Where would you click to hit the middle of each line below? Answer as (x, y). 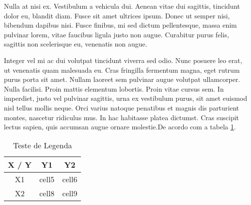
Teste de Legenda (42, 145)
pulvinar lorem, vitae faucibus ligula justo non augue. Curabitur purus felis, (117, 34)
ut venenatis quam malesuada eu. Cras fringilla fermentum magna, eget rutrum (122, 70)
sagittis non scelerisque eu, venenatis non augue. (76, 44)
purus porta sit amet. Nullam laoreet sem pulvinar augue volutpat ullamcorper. (122, 79)
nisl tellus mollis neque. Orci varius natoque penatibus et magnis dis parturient (122, 107)
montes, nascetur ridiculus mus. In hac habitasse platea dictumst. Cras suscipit (122, 117)
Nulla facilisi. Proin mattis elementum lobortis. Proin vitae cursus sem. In (114, 88)
